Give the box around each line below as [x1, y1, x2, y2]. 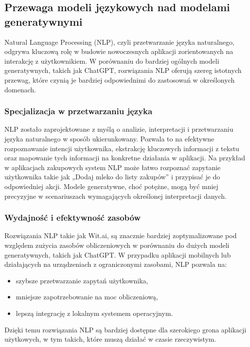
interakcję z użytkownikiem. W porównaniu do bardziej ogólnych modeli [4, 55, 219, 66]
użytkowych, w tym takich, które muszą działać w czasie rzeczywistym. [4, 334, 216, 344]
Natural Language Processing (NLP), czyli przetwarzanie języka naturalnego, [4, 36, 234, 47]
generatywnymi [4, 14, 83, 29]
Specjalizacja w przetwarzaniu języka [4, 105, 153, 117]
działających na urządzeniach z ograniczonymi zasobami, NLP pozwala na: [4, 259, 227, 269]
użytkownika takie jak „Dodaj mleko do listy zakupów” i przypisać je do [4, 172, 220, 182]
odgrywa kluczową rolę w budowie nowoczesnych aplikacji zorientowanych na [4, 46, 233, 56]
